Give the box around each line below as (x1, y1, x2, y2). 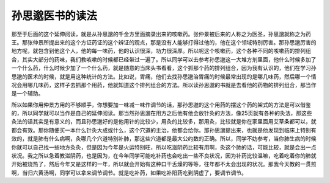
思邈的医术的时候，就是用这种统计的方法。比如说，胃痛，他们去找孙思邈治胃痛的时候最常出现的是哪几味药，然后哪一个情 (11, 73, 317, 80)
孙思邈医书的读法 (11, 9, 98, 22)
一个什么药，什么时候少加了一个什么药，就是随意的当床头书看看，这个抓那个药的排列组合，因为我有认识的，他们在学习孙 (11, 64, 317, 72)
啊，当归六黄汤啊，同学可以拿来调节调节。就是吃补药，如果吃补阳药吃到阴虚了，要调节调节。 (11, 169, 247, 176)
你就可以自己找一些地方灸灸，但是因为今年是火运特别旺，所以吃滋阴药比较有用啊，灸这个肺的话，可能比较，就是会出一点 (11, 143, 317, 151)
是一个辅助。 (11, 90, 44, 97)
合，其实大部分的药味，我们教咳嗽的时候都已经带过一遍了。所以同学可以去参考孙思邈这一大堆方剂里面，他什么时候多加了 (11, 55, 317, 63)
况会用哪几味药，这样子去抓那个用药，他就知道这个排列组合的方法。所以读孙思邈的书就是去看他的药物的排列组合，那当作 (11, 81, 317, 88)
